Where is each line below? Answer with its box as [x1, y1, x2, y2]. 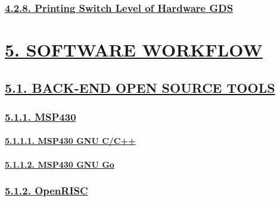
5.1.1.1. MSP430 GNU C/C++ [5, 134, 136, 147]
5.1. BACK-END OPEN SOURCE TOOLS [5, 78, 275, 96]
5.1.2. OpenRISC [5, 183, 88, 198]
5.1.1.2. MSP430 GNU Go [5, 158, 114, 170]
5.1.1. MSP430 [5, 109, 76, 124]
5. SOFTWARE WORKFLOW [5, 37, 263, 62]
